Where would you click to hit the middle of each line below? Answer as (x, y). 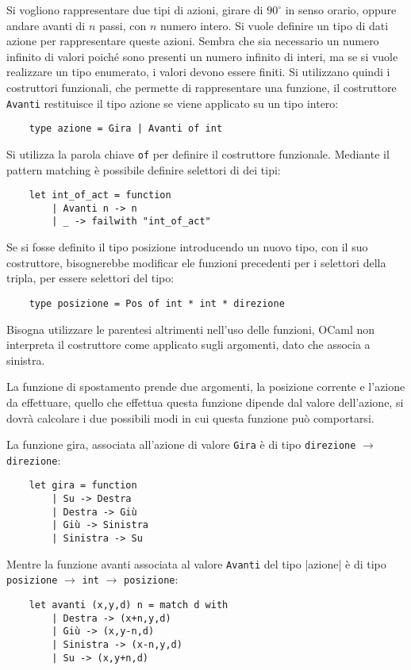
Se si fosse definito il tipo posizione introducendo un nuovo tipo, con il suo (187, 247)
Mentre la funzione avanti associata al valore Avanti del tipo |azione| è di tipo (196, 563)
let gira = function (83, 486)
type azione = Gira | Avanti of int (126, 129)
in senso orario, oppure (341, 10)
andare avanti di (46, 25)
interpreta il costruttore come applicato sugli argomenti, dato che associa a (188, 345)
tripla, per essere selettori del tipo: (90, 278)
